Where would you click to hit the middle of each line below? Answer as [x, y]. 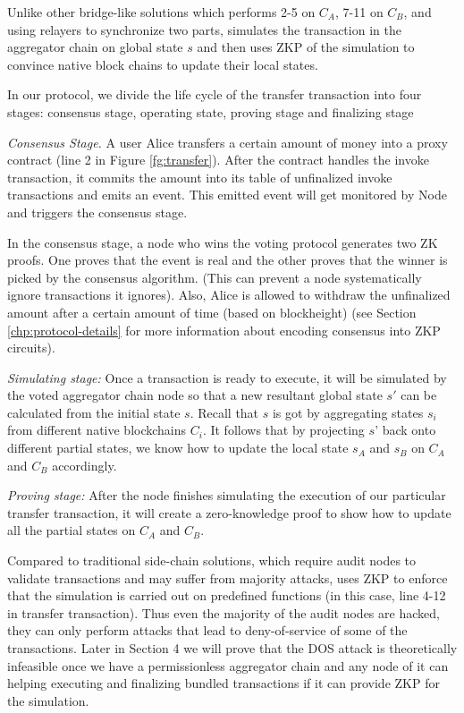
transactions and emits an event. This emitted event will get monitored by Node [227, 195]
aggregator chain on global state [95, 47]
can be [419, 395]
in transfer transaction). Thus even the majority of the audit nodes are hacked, [224, 612]
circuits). [31, 348]
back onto [409, 430]
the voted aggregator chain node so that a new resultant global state [195, 395]
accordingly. [84, 465]
